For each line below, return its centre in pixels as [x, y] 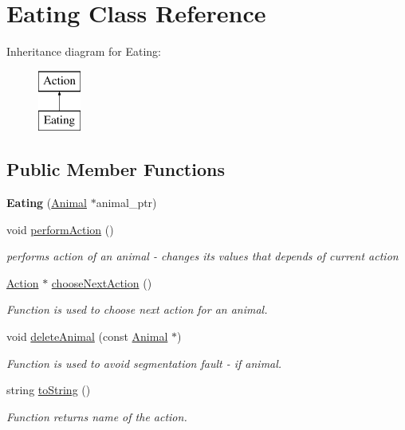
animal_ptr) [126, 203]
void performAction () [60, 229]
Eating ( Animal [47, 203]
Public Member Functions [116, 169]
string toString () [49, 390]
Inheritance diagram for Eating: [84, 51]
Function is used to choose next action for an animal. [137, 309]
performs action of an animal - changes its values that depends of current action [202, 256]
